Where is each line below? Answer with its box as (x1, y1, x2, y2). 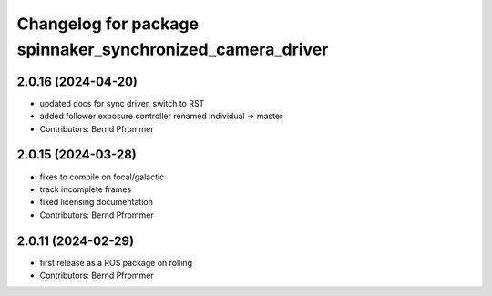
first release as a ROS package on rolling (39, 257, 193, 268)
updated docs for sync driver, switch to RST (39, 97, 205, 108)
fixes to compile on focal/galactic (39, 171, 165, 182)
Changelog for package (16, 14, 200, 34)
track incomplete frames (39, 183, 132, 195)
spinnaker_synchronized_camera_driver (16, 39, 329, 59)
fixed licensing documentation (39, 197, 154, 208)
